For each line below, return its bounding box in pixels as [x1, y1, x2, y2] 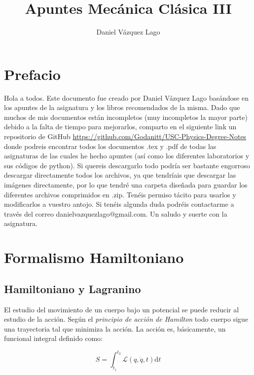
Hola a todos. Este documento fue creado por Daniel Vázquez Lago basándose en [4, 92, 249, 103]
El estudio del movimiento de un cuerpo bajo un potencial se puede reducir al [4, 304, 239, 314]
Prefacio [4, 64, 61, 84]
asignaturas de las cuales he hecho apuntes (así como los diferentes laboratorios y [4, 150, 250, 161]
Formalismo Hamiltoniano [4, 247, 184, 267]
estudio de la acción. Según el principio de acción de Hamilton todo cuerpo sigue [4, 314, 249, 324]
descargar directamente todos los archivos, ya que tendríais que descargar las [4, 170, 236, 180]
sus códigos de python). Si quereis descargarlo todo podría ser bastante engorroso [4, 160, 250, 170]
